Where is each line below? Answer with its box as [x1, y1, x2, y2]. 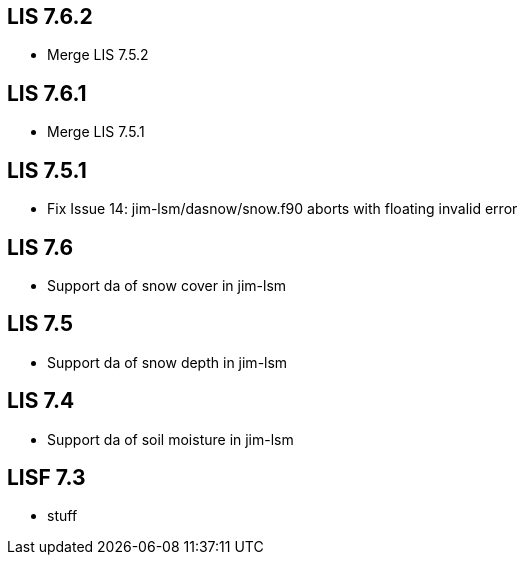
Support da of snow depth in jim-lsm [47, 353, 288, 371]
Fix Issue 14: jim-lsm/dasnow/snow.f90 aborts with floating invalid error [47, 200, 518, 218]
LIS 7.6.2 [7, 4, 93, 29]
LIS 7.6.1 [7, 80, 87, 106]
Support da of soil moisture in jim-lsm [47, 430, 294, 448]
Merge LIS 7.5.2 [47, 46, 149, 64]
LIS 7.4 [7, 388, 75, 414]
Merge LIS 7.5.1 [47, 123, 145, 141]
